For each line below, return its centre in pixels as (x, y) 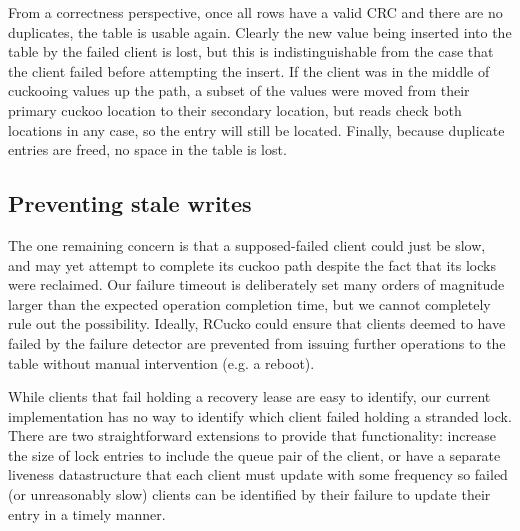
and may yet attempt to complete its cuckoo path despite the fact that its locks (252, 264)
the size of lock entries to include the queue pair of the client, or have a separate (254, 454)
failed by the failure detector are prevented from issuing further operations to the (257, 342)
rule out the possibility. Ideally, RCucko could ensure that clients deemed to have (257, 323)
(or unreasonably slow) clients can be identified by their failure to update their (249, 494)
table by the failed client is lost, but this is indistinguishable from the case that (251, 51)
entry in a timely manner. (87, 513)
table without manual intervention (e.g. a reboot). (161, 362)
